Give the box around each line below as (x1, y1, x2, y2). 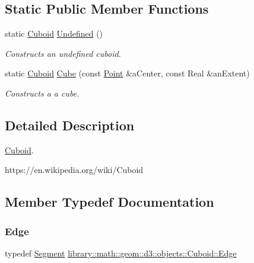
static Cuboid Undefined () (5, 27, 103, 40)
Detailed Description (5, 116, 135, 134)
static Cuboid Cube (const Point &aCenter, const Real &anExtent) (5, 67, 250, 79)
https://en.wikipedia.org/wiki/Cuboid (5, 163, 144, 176)
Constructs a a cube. (5, 86, 80, 99)
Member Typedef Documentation (5, 193, 214, 211)
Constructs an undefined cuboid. (5, 47, 121, 59)
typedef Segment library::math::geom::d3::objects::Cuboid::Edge (5, 246, 237, 259)
